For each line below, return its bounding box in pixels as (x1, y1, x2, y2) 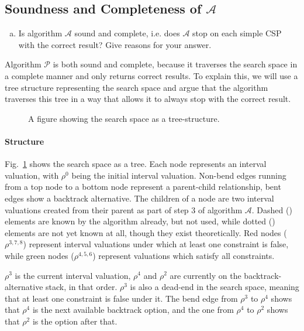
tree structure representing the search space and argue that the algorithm (5, 81, 268, 93)
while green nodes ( (5, 249, 74, 261)
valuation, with (5, 169, 59, 181)
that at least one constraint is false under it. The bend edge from (5, 292, 238, 304)
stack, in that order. (46, 281, 118, 293)
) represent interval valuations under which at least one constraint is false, (23, 238, 289, 250)
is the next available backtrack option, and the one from (32, 303, 234, 316)
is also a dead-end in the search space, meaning (130, 281, 299, 293)
